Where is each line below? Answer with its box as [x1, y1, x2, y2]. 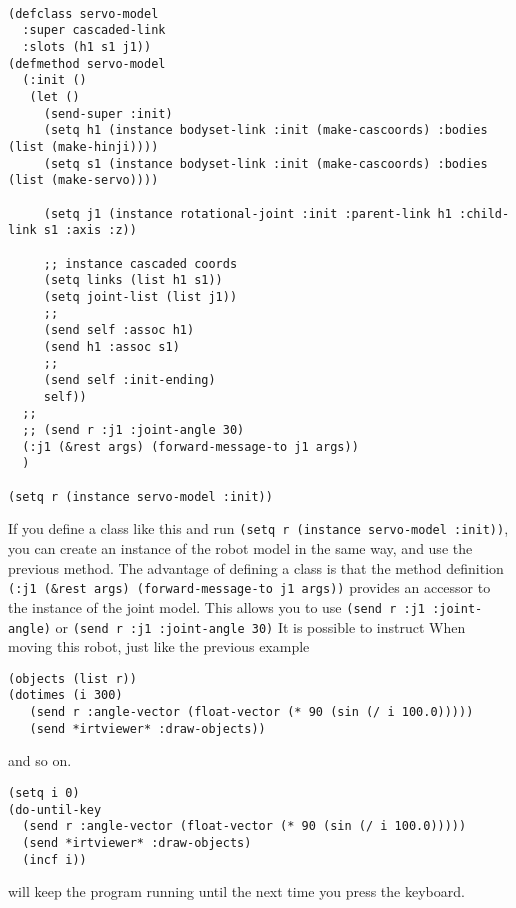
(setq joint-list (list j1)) [43, 289, 238, 304]
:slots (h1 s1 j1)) [22, 39, 152, 54]
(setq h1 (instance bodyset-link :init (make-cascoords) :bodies [43, 123, 488, 138]
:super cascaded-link [22, 23, 166, 38]
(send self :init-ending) [43, 373, 216, 388]
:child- [459, 206, 510, 221]
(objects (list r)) [8, 671, 137, 686]
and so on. [8, 750, 72, 771]
